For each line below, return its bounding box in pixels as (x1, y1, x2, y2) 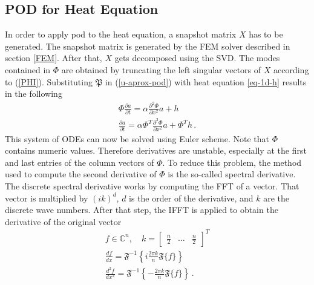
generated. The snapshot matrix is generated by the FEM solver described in (5, 39, 290, 52)
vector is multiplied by (5, 191, 88, 204)
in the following (5, 87, 62, 100)
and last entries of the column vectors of (5, 156, 154, 168)
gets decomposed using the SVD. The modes (114, 51, 280, 64)
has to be (249, 28, 283, 41)
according (273, 63, 309, 76)
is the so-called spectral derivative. (168, 168, 296, 180)
